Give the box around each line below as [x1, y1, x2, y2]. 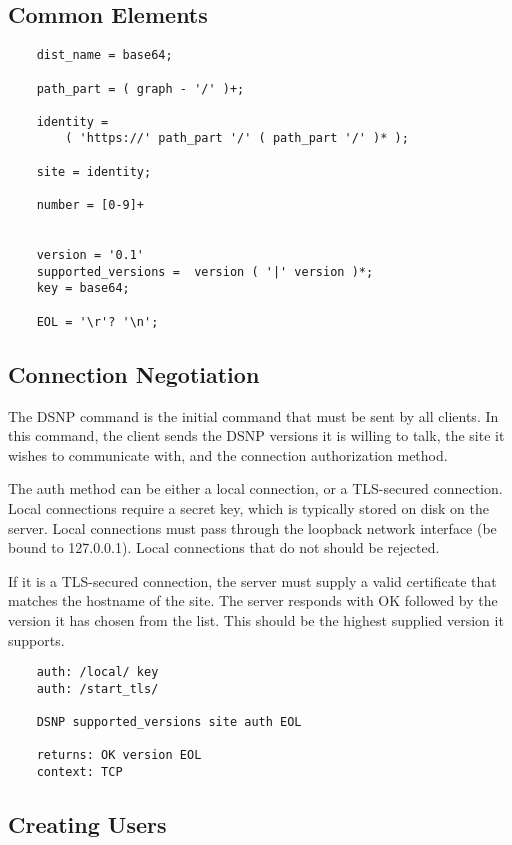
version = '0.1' [36, 248, 145, 263]
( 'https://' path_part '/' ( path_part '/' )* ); [65, 131, 409, 146]
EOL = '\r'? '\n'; [36, 314, 159, 329]
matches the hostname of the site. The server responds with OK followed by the [8, 590, 498, 611]
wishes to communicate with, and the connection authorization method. [8, 444, 448, 465]
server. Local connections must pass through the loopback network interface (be [8, 517, 497, 538]
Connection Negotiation [8, 358, 260, 389]
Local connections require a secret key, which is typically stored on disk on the [8, 497, 489, 518]
